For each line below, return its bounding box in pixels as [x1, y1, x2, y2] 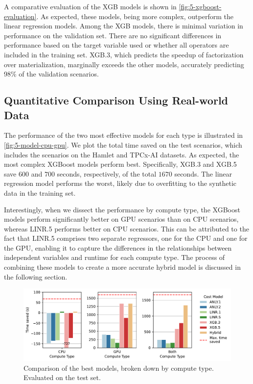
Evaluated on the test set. [23, 372, 101, 383]
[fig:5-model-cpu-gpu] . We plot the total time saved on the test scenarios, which [4, 139, 242, 150]
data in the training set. [4, 187, 76, 198]
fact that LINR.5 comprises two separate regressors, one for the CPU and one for [4, 233, 248, 243]
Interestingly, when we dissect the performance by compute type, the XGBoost [4, 204, 240, 214]
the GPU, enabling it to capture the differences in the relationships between [4, 242, 232, 253]
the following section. [4, 271, 68, 282]
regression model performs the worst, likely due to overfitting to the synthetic [4, 178, 237, 188]
